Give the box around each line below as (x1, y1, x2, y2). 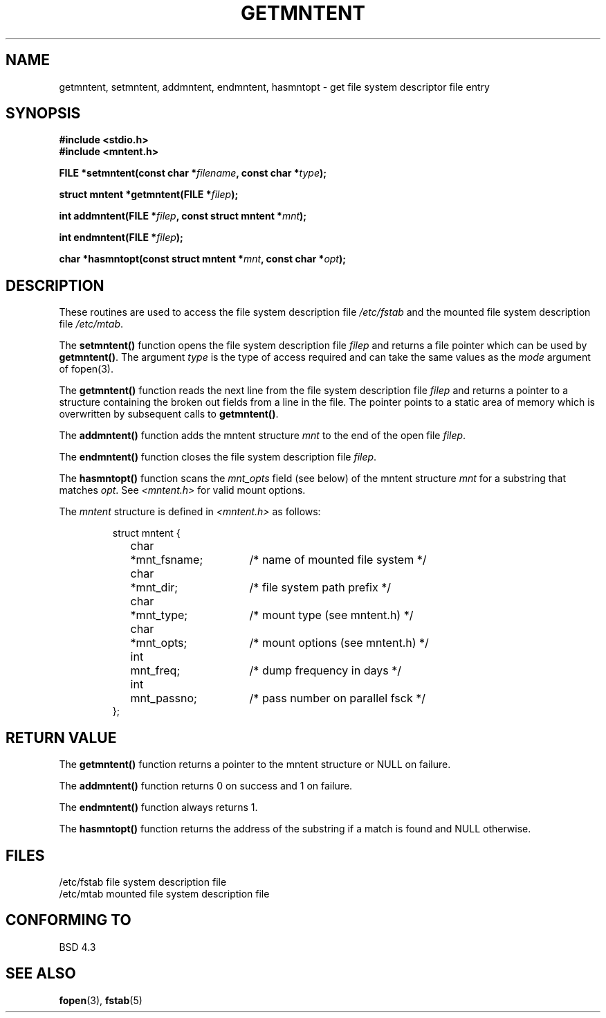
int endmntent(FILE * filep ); (59, 231, 183, 244)
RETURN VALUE (6, 729, 117, 747)
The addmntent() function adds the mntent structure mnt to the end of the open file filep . (59, 429, 466, 442)
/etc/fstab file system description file (59, 875, 227, 888)
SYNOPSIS (6, 105, 81, 123)
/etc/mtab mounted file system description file (59, 887, 270, 900)
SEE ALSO (6, 965, 76, 983)
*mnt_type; (130, 608, 188, 623)
